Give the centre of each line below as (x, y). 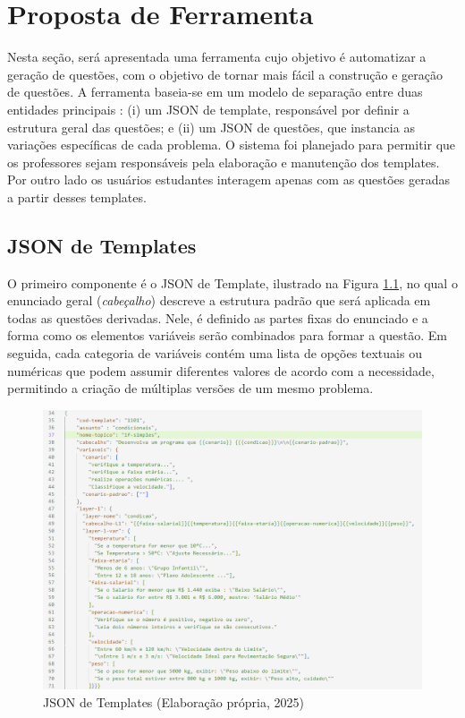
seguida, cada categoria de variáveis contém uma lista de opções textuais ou (215, 353)
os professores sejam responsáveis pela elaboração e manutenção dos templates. (224, 162)
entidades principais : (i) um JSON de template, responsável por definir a (208, 109)
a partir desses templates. (77, 197)
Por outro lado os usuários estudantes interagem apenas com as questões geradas (228, 179)
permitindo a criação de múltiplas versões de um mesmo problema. (190, 388)
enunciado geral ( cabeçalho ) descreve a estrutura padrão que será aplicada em (219, 300)
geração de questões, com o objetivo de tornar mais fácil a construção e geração (225, 74)
